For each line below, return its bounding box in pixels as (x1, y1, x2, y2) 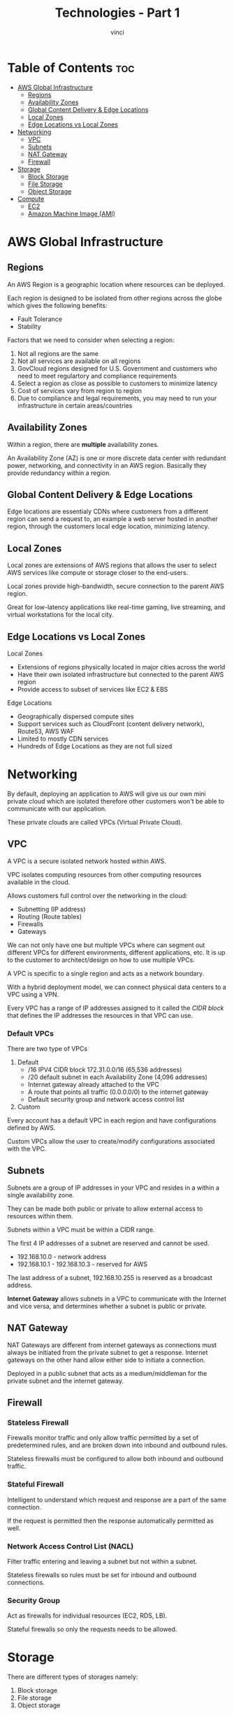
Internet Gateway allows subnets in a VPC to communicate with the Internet (7, 1294, 227, 1302)
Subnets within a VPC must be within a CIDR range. (7, 1225, 155, 1234)
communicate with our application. (7, 804, 107, 813)
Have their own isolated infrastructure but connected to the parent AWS (17, 670, 224, 678)
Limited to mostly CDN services (17, 734, 109, 743)
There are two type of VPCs (7, 1044, 88, 1053)
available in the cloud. (7, 878, 71, 886)
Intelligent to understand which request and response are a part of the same (7, 1495, 227, 1504)
